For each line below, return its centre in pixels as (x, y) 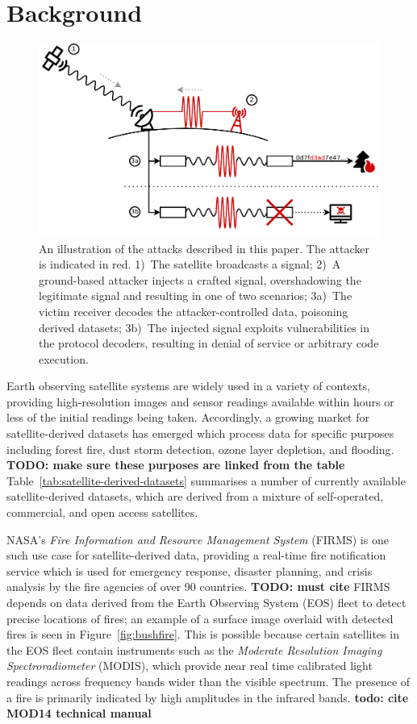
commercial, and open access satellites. (102, 512)
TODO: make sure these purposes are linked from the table (176, 465)
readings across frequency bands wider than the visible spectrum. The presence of (208, 681)
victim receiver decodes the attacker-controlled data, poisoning (194, 311)
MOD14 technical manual (79, 713)
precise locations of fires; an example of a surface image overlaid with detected (200, 618)
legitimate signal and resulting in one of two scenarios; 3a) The (196, 295)
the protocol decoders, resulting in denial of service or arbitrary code (209, 343)
